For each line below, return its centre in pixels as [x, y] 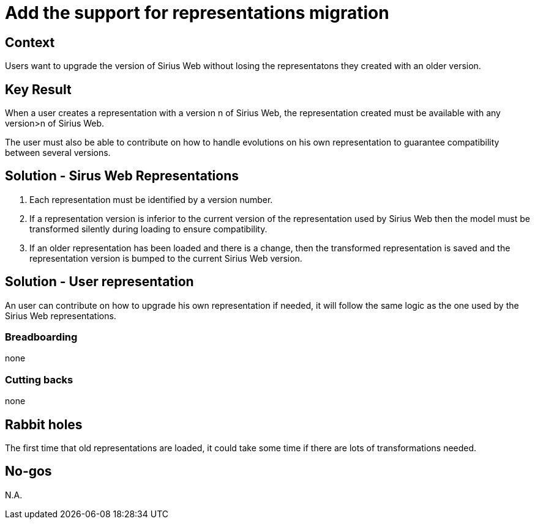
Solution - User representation [99, 282]
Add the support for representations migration [197, 13]
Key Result [38, 89]
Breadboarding [41, 337]
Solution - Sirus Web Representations [122, 176]
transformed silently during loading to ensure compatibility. [148, 229]
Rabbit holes [44, 424]
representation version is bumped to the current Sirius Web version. [166, 258]
